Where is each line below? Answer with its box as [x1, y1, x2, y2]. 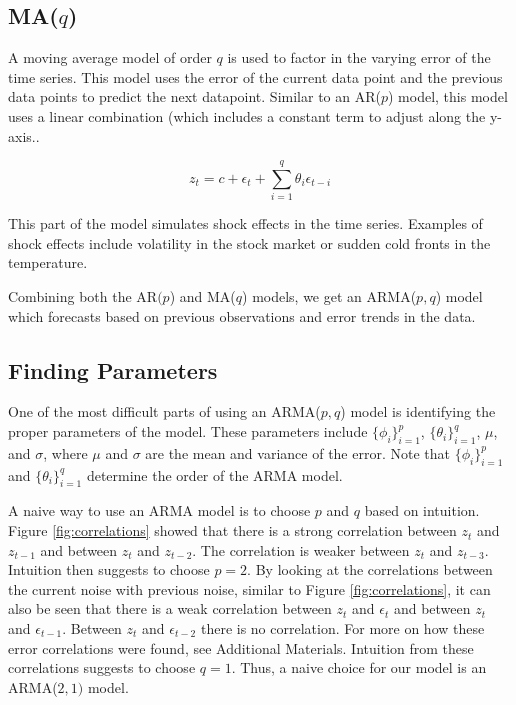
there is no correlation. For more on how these [200, 618, 485, 639]
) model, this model [388, 86, 508, 107]
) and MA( [169, 286, 236, 307]
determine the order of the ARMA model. [86, 464, 343, 485]
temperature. [8, 252, 88, 273]
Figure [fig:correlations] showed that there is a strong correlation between [8, 520, 457, 541]
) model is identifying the [340, 401, 496, 422]
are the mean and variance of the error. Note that [145, 442, 450, 463]
